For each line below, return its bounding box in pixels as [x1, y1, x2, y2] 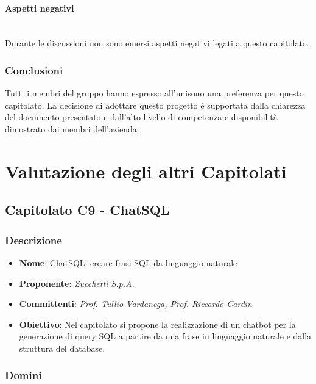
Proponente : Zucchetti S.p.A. [19, 277, 135, 289]
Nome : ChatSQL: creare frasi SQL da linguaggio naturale [19, 256, 237, 269]
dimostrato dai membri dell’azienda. [5, 122, 139, 135]
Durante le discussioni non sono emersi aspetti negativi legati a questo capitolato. [5, 37, 309, 49]
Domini [5, 368, 42, 383]
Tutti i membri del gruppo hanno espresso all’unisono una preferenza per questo [5, 87, 304, 100]
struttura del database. [19, 341, 105, 354]
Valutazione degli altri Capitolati [5, 158, 287, 183]
